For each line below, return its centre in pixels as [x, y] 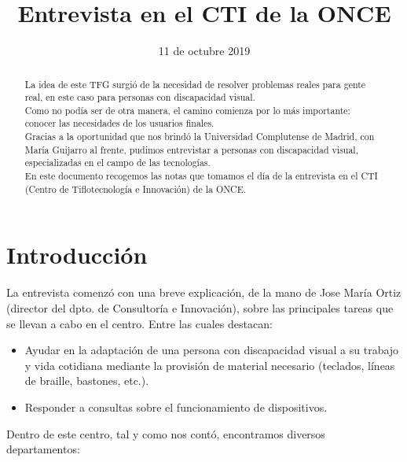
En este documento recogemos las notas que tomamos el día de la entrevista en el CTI [201, 176]
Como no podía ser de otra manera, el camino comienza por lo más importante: [187, 110]
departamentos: [43, 449]
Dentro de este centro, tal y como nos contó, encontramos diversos [166, 433]
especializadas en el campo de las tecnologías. [117, 163]
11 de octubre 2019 [204, 51]
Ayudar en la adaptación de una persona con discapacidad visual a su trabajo [212, 350]
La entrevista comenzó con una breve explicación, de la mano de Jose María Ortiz [204, 292]
